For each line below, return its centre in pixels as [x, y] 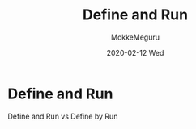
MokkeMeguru [135, 37]
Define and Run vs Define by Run [63, 116]
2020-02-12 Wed [135, 52]
